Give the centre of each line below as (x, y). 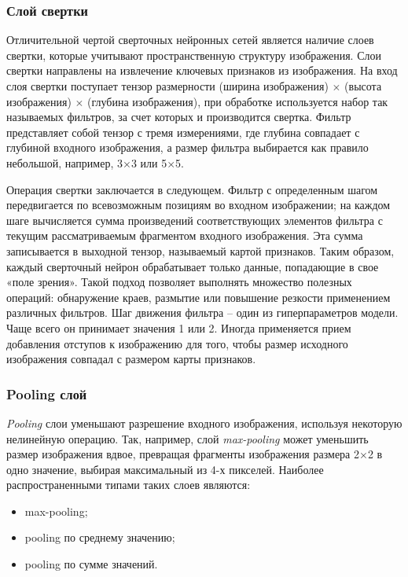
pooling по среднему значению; (100, 537)
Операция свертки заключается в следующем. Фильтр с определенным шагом (192, 189)
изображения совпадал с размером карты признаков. (131, 359)
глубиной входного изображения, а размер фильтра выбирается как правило (187, 147)
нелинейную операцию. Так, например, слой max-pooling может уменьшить (187, 438)
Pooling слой (47, 393)
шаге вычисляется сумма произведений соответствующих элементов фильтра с (195, 220)
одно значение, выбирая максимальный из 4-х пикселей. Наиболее (165, 469)
